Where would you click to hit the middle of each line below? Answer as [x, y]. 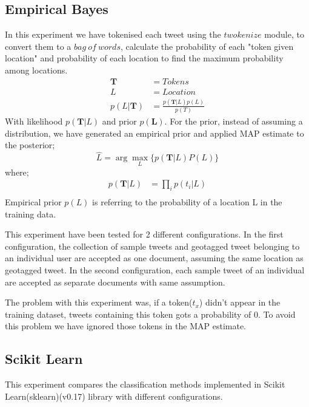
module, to [284, 34]
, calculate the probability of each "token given [207, 46]
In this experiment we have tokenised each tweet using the [113, 34]
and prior [119, 121]
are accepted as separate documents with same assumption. [115, 282]
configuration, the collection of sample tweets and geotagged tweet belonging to [152, 246]
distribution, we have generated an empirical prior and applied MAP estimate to [154, 133]
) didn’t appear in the [240, 302]
